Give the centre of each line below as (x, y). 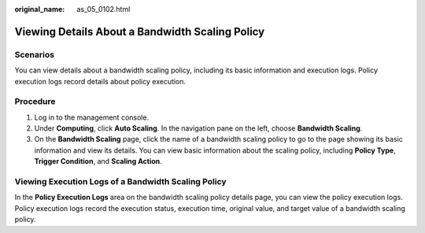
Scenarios (35, 54)
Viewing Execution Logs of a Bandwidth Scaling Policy (121, 182)
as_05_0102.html (103, 9)
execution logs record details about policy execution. (100, 81)
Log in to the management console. (92, 117)
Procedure (35, 102)
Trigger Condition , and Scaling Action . (98, 161)
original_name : (40, 9)
